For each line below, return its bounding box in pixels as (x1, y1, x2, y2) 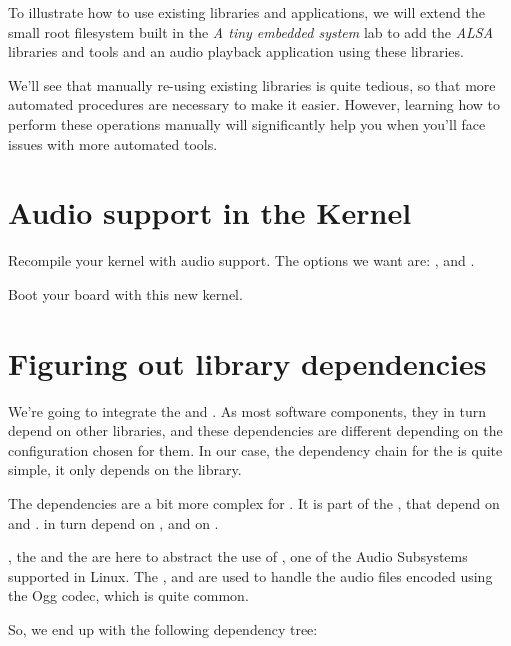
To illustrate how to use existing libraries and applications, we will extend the (8, 2, 485, 22)
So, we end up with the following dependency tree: (8, 618, 318, 639)
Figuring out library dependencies (8, 342, 487, 383)
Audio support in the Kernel (8, 192, 412, 233)
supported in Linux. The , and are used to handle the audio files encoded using (8, 565, 493, 586)
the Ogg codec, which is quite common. (8, 585, 249, 606)
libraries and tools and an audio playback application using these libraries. (8, 41, 464, 62)
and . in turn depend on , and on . (8, 512, 219, 533)
